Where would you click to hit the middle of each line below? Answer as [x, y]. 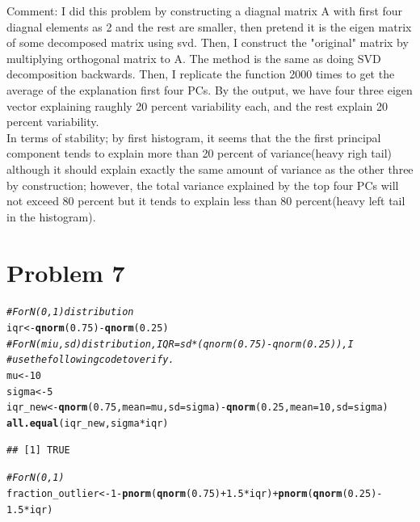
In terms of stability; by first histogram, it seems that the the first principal [194, 137]
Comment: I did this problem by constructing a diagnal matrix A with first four [205, 11]
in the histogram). [51, 216]
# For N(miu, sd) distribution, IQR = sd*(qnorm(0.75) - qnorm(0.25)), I [180, 344]
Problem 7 [66, 272]
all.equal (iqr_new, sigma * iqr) [88, 424]
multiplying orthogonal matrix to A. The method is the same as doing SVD [194, 58]
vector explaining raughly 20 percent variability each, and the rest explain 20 [197, 105]
